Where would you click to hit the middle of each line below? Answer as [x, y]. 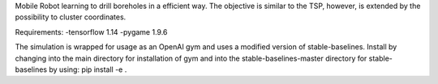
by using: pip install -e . [88, 69]
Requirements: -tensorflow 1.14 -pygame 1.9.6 [91, 31]
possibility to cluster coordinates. [71, 17]
